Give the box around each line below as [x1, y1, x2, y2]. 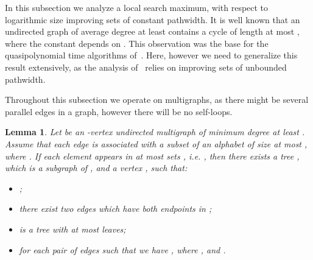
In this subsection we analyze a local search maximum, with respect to [5, 1, 269, 13]
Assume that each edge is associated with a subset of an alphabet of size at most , [5, 137, 308, 150]
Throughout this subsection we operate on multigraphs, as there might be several [5, 93, 309, 106]
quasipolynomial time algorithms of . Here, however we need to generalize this [5, 49, 298, 61]
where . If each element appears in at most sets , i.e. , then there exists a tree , [5, 149, 300, 162]
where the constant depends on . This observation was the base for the [5, 37, 269, 49]
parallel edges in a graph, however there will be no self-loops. [5, 105, 233, 118]
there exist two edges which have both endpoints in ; [19, 202, 212, 215]
